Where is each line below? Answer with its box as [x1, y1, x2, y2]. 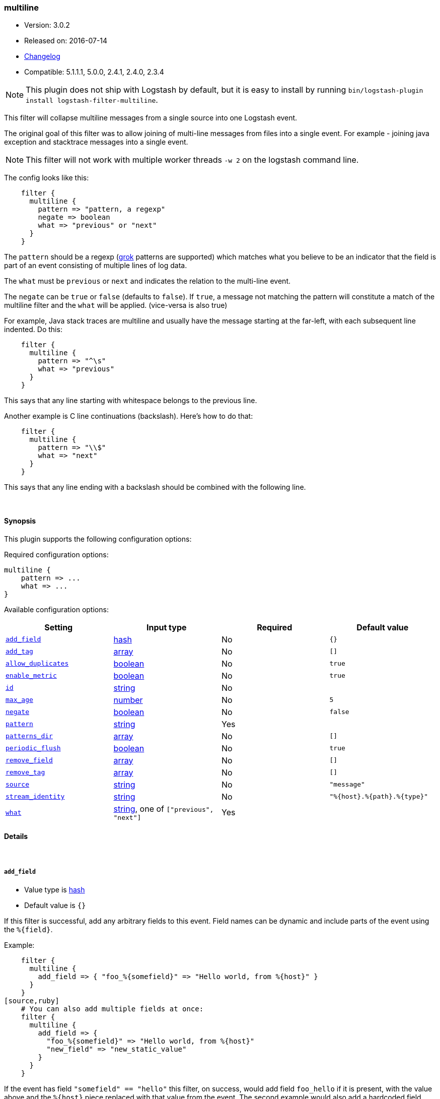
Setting [44, 622, 73, 632]
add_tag [6, 648, 33, 656]
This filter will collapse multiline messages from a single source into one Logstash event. [4, 113, 298, 122]
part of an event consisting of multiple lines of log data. [4, 261, 187, 270]
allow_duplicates [6, 660, 69, 668]
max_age [6, 696, 33, 704]
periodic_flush [6, 744, 61, 752]
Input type [146, 622, 187, 632]
